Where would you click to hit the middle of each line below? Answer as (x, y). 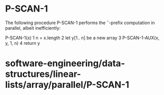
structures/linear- (43, 74)
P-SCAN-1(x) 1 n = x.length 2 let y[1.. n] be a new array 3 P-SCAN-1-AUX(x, (82, 38)
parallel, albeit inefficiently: (33, 28)
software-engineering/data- (65, 64)
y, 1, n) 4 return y (22, 43)
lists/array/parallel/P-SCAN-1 (67, 85)
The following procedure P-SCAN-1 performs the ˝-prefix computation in (80, 23)
